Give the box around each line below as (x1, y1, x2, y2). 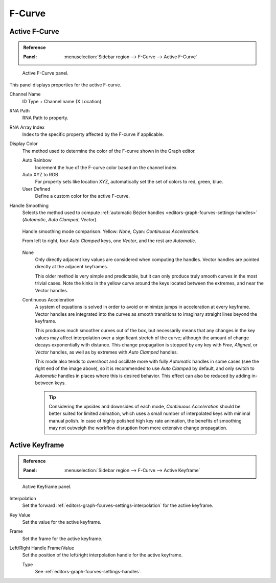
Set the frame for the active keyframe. (22, 535, 103, 542)
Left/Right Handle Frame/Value (9, 545, 74, 551)
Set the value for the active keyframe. (22, 519, 102, 525)
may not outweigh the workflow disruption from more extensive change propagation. (49, 425, 227, 431)
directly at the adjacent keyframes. (35, 264, 108, 270)
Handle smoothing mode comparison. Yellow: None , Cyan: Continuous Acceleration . (22, 228, 200, 235)
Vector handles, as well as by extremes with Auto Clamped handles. (35, 349, 178, 355)
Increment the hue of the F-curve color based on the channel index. (35, 164, 178, 171)
